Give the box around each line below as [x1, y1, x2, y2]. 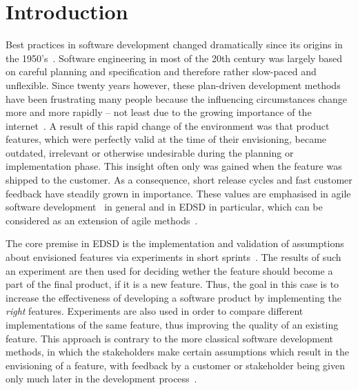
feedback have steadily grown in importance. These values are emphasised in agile [6, 186, 351, 200]
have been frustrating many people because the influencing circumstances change [6, 91, 348, 106]
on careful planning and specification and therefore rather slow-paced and [6, 64, 317, 79]
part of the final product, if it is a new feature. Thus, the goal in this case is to [6, 277, 339, 291]
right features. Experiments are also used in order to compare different [6, 304, 304, 318]
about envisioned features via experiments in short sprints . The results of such [6, 250, 341, 264]
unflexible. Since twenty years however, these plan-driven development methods [6, 77, 341, 92]
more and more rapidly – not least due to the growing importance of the [6, 105, 312, 119]
